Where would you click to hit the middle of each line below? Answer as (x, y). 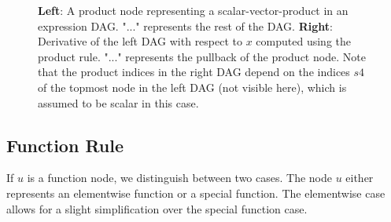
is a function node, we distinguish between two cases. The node (179, 178)
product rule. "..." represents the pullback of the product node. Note (202, 56)
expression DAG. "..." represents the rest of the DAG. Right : (185, 25)
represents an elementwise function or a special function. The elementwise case (196, 193)
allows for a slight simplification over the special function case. (157, 208)
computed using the (303, 41)
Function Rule (65, 145)
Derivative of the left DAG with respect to (140, 41)
